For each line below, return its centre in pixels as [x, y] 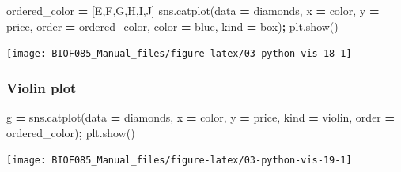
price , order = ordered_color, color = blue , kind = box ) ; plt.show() [172, 26]
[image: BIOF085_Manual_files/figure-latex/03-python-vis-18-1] [179, 54]
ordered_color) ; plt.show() [71, 132]
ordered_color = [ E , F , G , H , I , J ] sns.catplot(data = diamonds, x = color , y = [193, 10]
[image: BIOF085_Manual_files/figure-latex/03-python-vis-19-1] [179, 161]
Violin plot [42, 87]
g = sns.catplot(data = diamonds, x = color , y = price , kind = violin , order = [201, 117]
